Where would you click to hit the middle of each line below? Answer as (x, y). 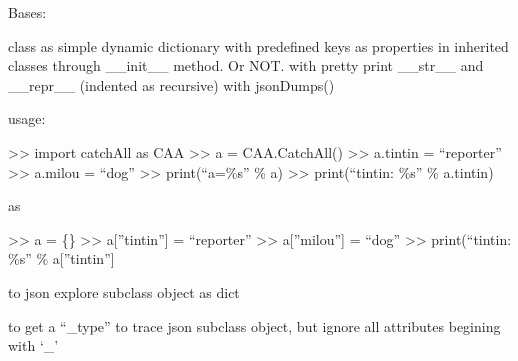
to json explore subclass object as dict (124, 291)
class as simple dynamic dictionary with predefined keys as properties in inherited (258, 45)
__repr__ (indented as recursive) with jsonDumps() (171, 84)
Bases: (27, 12)
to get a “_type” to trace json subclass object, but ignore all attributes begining (254, 325)
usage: (27, 118)
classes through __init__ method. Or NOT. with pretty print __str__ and (246, 65)
